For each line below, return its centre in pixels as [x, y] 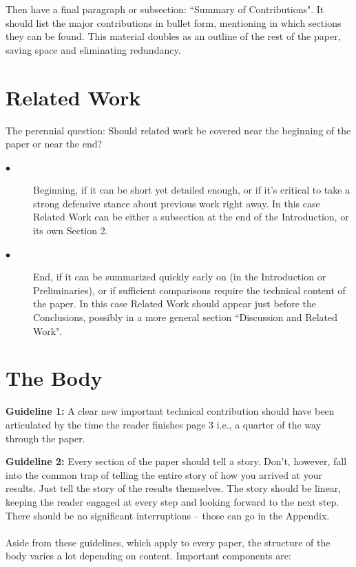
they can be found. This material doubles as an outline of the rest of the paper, [173, 36]
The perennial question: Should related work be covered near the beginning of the [178, 130]
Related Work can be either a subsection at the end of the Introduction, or [191, 217]
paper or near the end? [54, 144]
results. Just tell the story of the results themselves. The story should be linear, [174, 488]
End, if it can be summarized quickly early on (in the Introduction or [180, 277]
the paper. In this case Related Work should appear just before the [175, 303]
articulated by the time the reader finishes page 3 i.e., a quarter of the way [164, 424]
